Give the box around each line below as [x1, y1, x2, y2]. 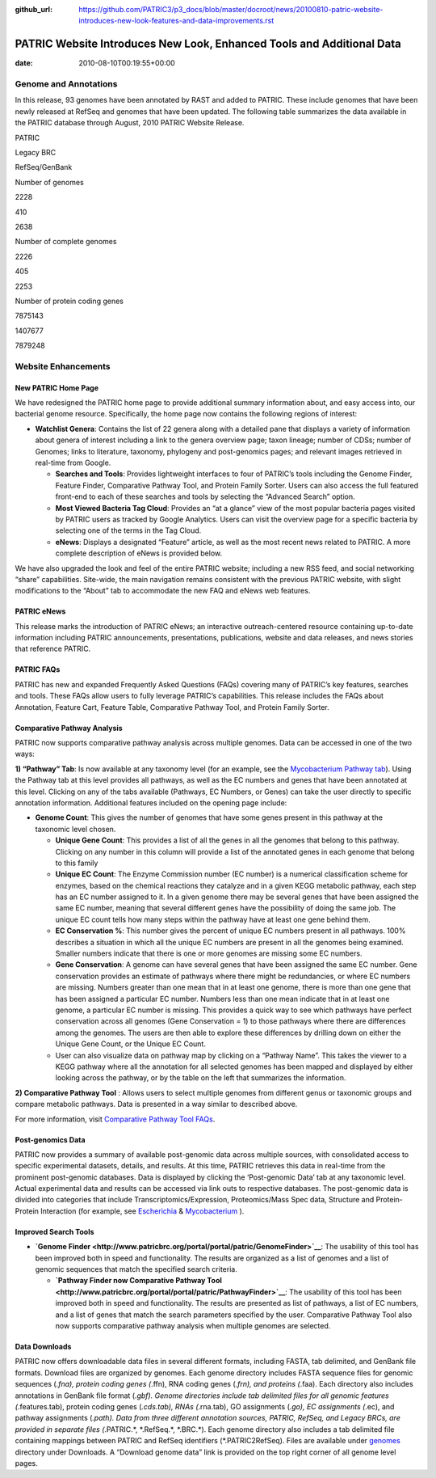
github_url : [15, 5, 52, 14]
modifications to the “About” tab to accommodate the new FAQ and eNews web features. [15, 586, 311, 596]
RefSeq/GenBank [15, 163, 73, 172]
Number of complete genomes [15, 237, 117, 247]
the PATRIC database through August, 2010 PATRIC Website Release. [15, 118, 245, 128]
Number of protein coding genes [15, 296, 124, 306]
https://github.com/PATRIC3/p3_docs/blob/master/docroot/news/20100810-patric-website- [78, 5, 384, 14]
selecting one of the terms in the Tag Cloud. [55, 526, 202, 535]
